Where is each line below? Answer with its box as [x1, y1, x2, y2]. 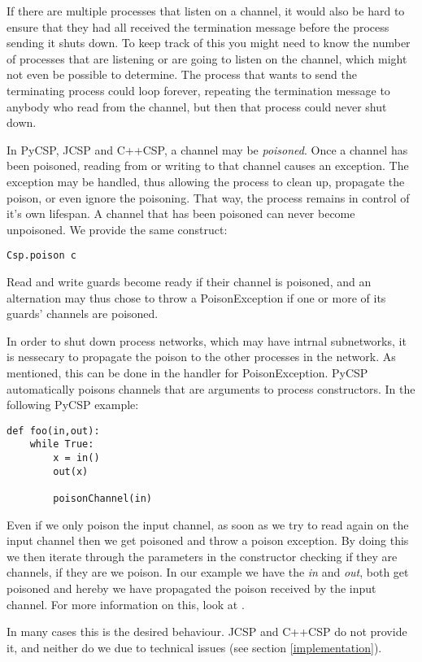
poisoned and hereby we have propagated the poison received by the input [7, 580, 376, 597]
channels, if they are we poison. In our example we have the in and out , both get [7, 564, 409, 581]
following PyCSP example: [7, 396, 139, 413]
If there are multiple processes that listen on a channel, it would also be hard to [7, 2, 405, 19]
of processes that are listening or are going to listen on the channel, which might [7, 50, 407, 67]
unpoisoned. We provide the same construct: [7, 220, 228, 237]
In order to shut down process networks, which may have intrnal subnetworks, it [7, 332, 407, 349]
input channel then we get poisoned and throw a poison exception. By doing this [7, 532, 409, 549]
